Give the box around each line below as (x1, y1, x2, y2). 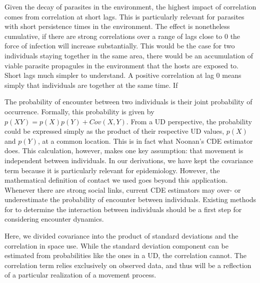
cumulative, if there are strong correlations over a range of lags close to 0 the (4, 30, 240, 41)
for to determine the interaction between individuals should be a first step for (4, 204, 242, 214)
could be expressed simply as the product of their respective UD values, (4, 126, 224, 136)
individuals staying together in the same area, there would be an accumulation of (4, 50, 253, 60)
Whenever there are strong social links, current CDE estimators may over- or (4, 184, 241, 195)
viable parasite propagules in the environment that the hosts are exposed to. (4, 60, 238, 70)
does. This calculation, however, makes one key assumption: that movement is (4, 145, 243, 156)
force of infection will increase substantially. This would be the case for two (4, 40, 235, 51)
